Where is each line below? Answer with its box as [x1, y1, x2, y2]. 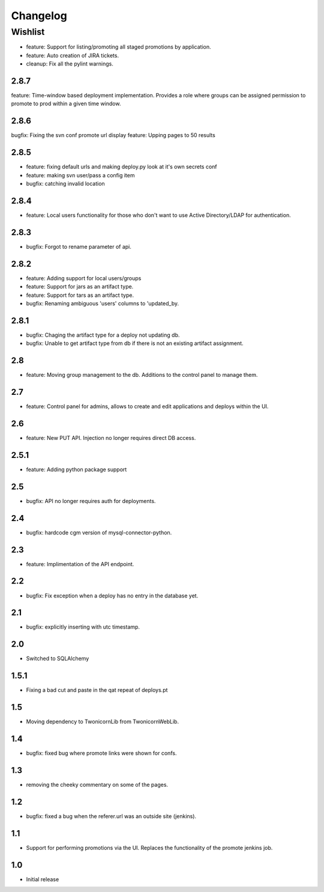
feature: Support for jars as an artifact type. [26, 283, 134, 290]
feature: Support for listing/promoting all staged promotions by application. [26, 43, 211, 50]
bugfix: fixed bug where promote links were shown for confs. [26, 750, 177, 757]
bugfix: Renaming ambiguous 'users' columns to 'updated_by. [26, 299, 179, 307]
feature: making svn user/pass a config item [26, 171, 135, 179]
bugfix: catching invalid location [26, 180, 105, 188]
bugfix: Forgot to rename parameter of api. [26, 243, 132, 250]
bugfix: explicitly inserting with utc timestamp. [26, 623, 140, 631]
